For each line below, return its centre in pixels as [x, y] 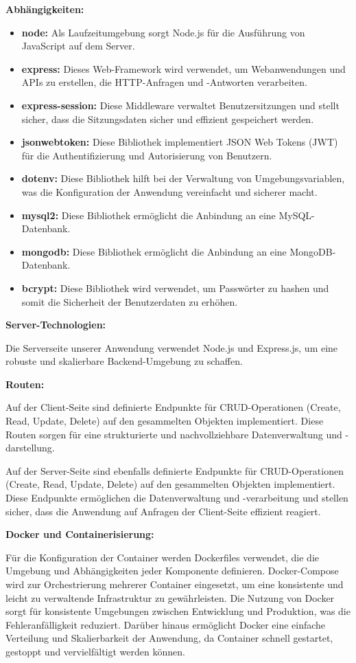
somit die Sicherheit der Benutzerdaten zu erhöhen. [130, 301]
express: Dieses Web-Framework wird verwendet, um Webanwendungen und [183, 68]
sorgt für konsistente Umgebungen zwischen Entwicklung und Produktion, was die [178, 611]
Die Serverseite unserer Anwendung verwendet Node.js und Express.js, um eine [172, 347]
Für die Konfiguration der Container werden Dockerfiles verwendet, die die [163, 557]
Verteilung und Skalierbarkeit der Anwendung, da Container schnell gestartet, [169, 638]
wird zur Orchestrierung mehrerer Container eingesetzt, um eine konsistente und [175, 584]
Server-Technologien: [56, 325]
